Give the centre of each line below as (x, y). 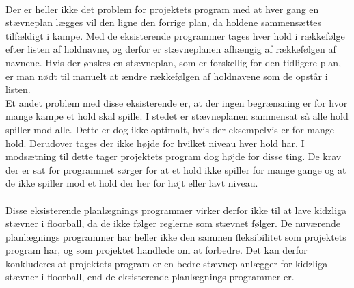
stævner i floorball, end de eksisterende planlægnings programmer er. (150, 277)
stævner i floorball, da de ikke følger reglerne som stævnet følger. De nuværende (173, 223)
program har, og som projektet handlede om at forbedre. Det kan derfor (156, 250)
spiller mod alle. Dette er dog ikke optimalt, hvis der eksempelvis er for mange (170, 129)
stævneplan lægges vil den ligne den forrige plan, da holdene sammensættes (164, 22)
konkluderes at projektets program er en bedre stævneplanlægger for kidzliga (167, 263)
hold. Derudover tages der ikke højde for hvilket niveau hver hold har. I (155, 143)
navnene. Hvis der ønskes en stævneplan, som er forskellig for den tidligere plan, (174, 62)
